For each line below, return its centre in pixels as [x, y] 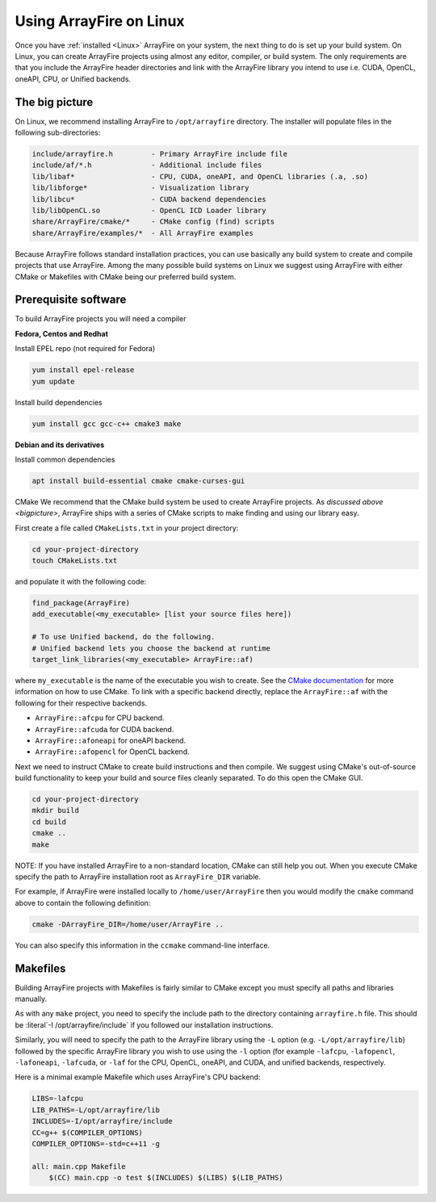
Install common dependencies [65, 459]
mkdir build [56, 810]
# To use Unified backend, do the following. [124, 637]
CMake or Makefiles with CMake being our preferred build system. [126, 276]
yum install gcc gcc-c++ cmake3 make [107, 423]
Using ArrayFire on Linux [100, 21]
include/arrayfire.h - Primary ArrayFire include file [160, 154]
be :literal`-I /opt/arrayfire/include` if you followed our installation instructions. [144, 1024]
